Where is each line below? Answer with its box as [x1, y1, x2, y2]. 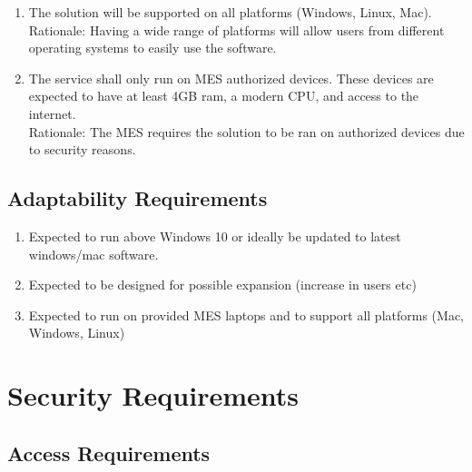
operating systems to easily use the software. [28, 38, 277, 57]
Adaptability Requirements [7, 184, 268, 212]
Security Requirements [7, 377, 299, 414]
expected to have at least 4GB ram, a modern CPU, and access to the [28, 86, 419, 105]
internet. [28, 103, 76, 123]
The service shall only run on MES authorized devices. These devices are [28, 68, 434, 87]
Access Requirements [7, 438, 211, 467]
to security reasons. [28, 140, 136, 159]
